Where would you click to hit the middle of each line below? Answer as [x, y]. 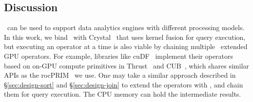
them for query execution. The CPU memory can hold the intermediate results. [123, 94]
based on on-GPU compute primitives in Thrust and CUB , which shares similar [126, 65]
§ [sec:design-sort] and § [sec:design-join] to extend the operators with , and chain [124, 84]
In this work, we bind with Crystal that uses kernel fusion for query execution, [125, 37]
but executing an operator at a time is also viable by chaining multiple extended [126, 46]
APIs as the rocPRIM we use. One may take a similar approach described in [120, 75]
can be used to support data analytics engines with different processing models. [126, 27]
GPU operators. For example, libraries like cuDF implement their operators [119, 56]
